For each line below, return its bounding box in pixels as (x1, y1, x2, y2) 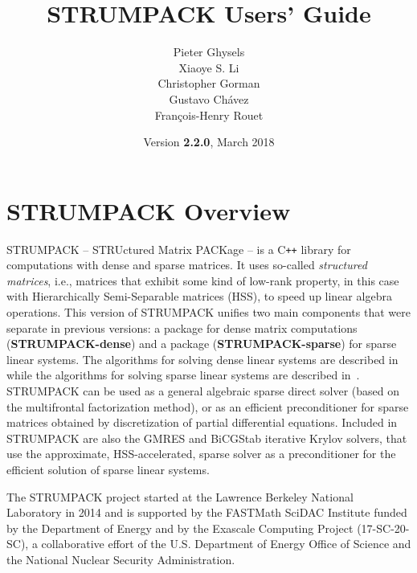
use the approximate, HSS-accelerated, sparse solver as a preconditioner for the (6, 445, 396, 462)
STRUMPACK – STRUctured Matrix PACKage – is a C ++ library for (6, 240, 351, 257)
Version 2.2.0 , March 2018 (143, 133, 275, 150)
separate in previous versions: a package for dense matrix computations (6, 319, 358, 336)
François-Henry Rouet (154, 106, 264, 123)
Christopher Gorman (157, 75, 260, 92)
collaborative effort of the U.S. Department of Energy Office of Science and (41, 535, 411, 552)
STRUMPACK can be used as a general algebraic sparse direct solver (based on (6, 383, 400, 399)
